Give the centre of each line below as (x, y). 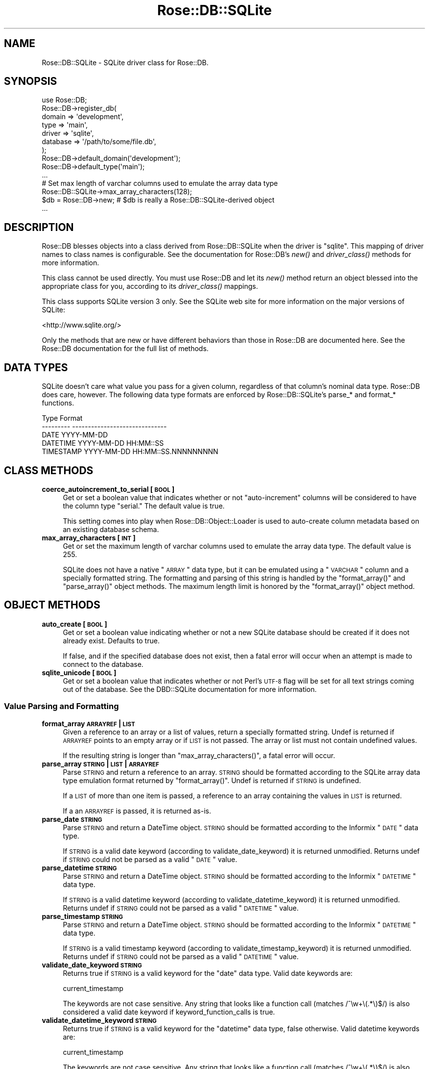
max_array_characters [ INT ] (89, 537)
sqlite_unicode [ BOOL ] (79, 672)
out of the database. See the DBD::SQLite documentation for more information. (190, 689)
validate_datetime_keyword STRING (99, 1020)
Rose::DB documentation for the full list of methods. (125, 349)
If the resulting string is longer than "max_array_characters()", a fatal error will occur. (199, 755)
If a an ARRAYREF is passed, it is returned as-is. (137, 811)
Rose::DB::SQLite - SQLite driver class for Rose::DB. (125, 62)
